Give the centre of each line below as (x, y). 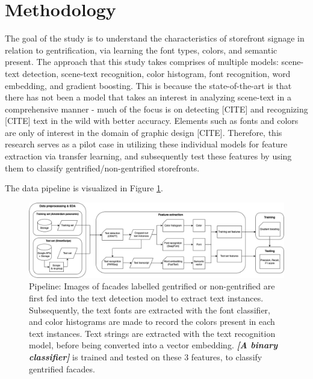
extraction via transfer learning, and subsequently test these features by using (148, 156)
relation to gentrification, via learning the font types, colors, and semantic (141, 50)
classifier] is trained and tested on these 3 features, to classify (146, 357)
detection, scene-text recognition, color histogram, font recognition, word (156, 73)
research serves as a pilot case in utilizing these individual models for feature (146, 144)
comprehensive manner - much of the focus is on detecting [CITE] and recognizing (156, 109)
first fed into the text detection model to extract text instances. (146, 298)
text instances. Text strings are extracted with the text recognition (152, 333)
